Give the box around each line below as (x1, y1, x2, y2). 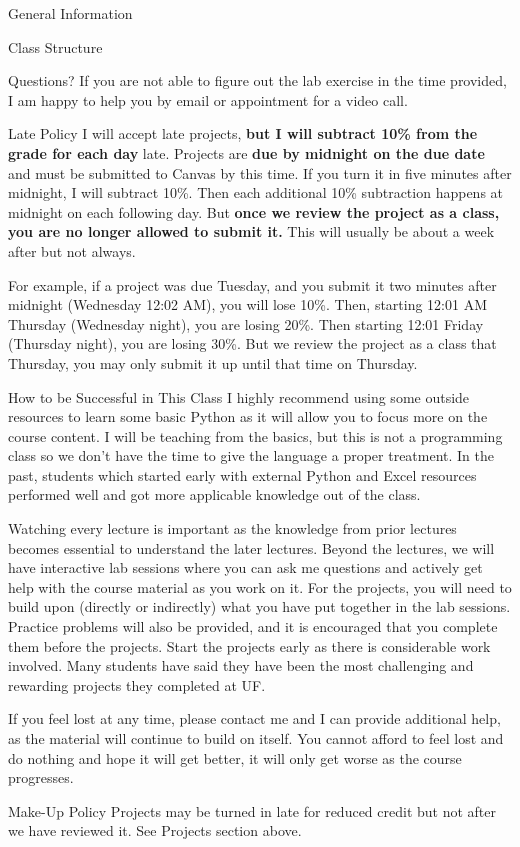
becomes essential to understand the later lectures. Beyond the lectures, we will (8, 537, 495, 558)
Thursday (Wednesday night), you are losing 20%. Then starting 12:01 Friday (8, 313, 484, 334)
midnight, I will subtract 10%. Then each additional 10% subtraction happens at (8, 182, 504, 203)
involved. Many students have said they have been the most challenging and (8, 655, 474, 676)
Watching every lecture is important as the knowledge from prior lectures (8, 518, 457, 539)
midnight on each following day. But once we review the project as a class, (8, 201, 500, 222)
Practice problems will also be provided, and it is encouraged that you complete (8, 616, 498, 637)
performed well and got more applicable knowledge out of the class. (8, 484, 421, 505)
